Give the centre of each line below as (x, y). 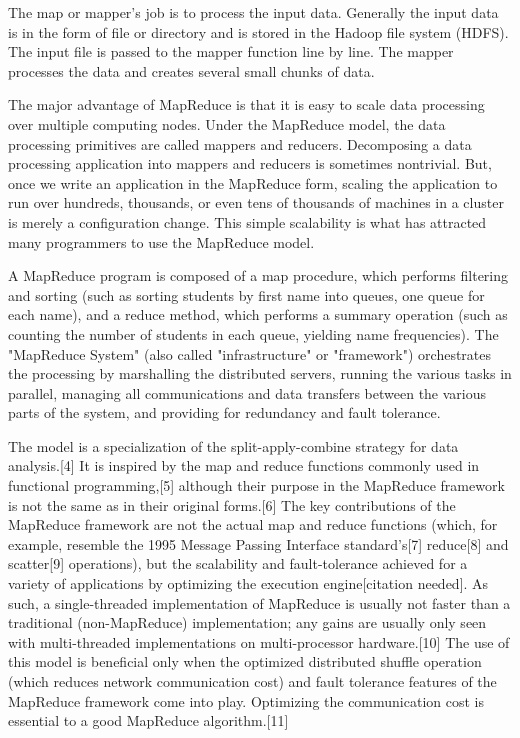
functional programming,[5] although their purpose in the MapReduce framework (256, 485)
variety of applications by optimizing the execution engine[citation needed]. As (248, 583)
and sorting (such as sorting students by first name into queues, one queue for (246, 294)
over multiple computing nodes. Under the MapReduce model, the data (227, 123)
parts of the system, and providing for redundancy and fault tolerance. (224, 412)
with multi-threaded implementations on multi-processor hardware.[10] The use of (259, 641)
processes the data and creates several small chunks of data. (191, 70)
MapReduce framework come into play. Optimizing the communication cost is (246, 700)
